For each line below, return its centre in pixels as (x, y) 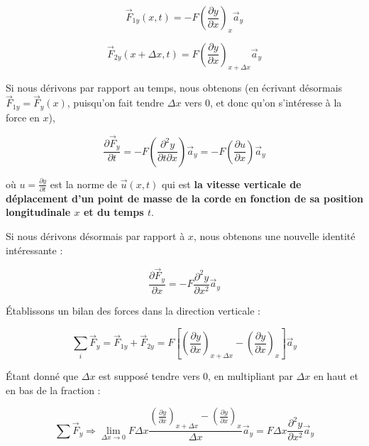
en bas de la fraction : (53, 390)
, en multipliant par (250, 376)
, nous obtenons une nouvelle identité (274, 236)
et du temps (114, 212)
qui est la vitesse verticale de (231, 184)
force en (23, 117)
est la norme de (84, 184)
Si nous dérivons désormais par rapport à (95, 236)
